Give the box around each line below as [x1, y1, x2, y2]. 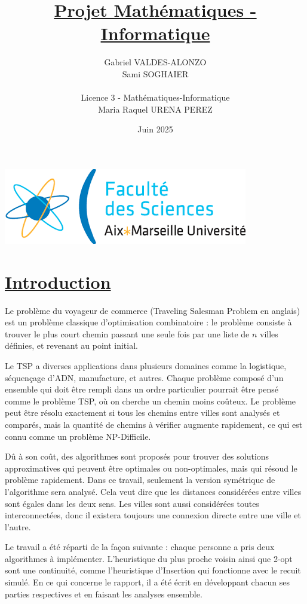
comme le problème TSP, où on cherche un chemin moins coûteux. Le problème [5, 394, 296, 407]
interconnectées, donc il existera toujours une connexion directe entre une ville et [5, 509, 301, 521]
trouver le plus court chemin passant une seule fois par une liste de [5, 327, 250, 340]
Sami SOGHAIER [122, 67, 189, 80]
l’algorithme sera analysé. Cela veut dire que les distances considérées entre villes [5, 485, 302, 497]
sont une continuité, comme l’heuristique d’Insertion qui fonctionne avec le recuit [5, 564, 301, 576]
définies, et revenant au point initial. [5, 339, 138, 352]
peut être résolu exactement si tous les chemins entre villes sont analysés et [5, 406, 280, 419]
